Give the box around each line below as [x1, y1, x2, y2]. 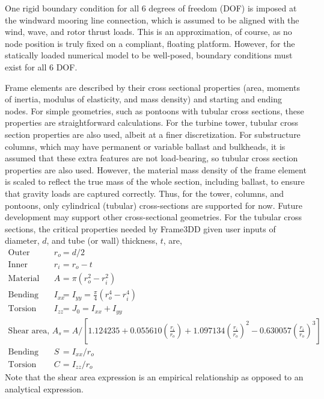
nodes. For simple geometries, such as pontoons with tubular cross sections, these [5, 104, 304, 117]
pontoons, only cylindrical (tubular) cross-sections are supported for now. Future [5, 199, 302, 211]
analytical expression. [5, 382, 84, 395]
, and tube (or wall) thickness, [46, 234, 158, 247]
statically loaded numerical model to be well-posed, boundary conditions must [5, 49, 293, 61]
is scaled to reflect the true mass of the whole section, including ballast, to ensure [5, 175, 305, 188]
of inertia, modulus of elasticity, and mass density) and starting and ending [5, 93, 283, 105]
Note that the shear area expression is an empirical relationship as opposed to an [5, 371, 304, 383]
